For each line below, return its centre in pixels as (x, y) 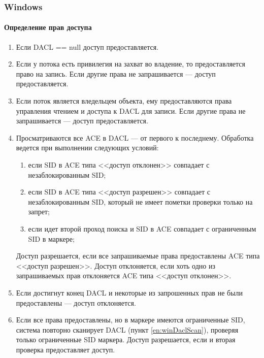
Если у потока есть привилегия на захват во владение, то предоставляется (131, 64)
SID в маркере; (51, 238)
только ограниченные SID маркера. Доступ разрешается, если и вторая (126, 339)
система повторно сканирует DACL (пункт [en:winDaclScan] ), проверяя (127, 329)
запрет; (39, 211)
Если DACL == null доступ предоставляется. (87, 46)
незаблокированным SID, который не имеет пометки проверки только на (140, 201)
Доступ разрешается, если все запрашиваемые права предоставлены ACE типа (138, 256)
